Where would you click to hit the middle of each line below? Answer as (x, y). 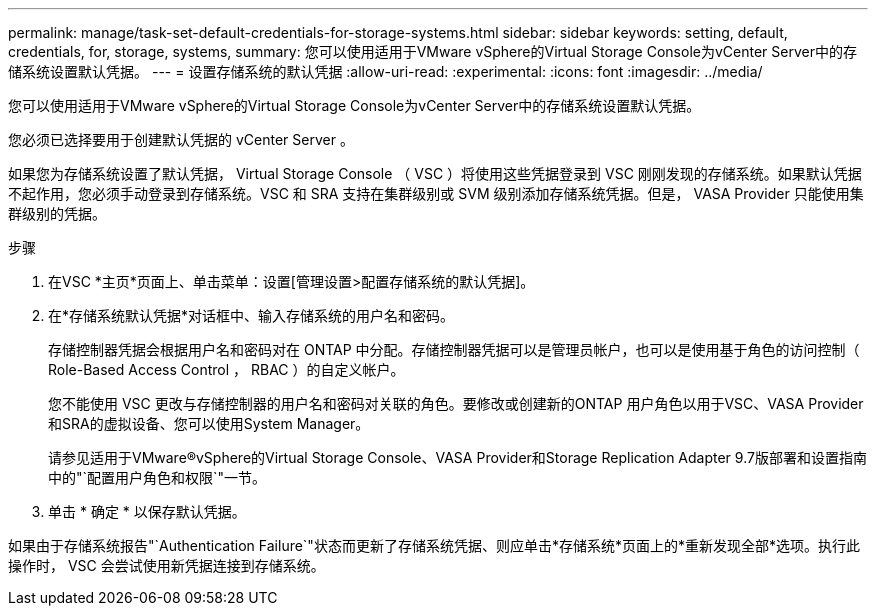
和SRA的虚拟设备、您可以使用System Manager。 (209, 423)
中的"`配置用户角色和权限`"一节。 (157, 477)
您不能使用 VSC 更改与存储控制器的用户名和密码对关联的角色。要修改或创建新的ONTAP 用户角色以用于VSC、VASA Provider (456, 403)
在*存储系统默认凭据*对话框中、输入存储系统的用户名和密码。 (251, 315)
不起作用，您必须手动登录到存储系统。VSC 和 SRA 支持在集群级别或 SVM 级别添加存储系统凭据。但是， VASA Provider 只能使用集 (436, 193)
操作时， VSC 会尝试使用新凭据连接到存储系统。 (166, 565)
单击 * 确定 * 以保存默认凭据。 (147, 511)
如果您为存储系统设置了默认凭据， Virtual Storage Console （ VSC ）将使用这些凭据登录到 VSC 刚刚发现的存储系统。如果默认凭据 (435, 173)
